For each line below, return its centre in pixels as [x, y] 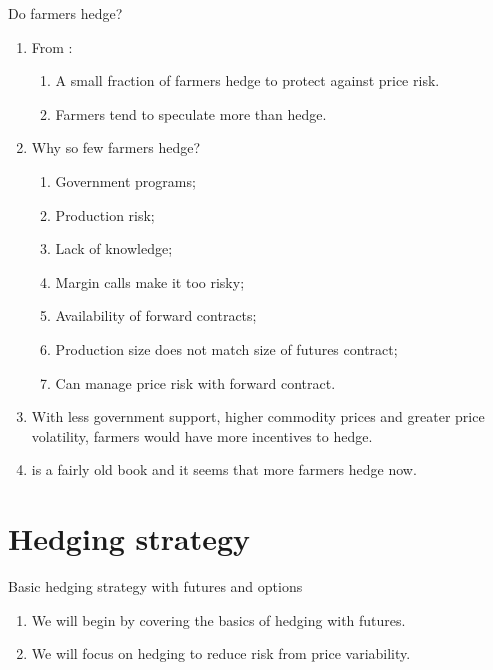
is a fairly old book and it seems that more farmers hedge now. [224, 469]
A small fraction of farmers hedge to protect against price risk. [247, 80]
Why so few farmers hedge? [116, 147]
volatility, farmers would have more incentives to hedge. [202, 435]
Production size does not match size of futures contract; [226, 348]
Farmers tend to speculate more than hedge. [191, 113]
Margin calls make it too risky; [150, 281]
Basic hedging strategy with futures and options [155, 586]
